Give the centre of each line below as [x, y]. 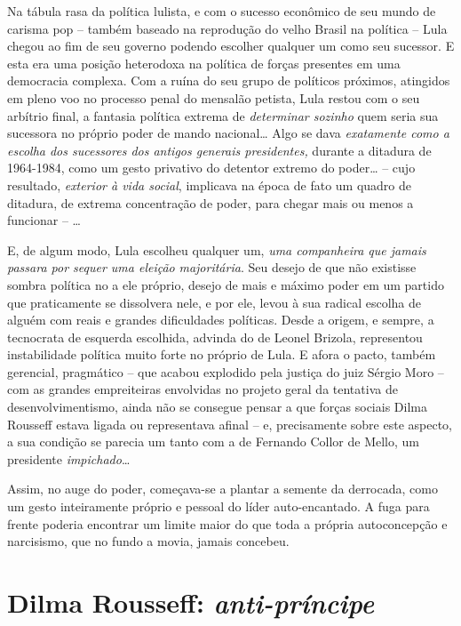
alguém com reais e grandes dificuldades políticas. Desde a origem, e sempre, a [221, 320]
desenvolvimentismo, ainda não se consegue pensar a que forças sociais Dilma [217, 407]
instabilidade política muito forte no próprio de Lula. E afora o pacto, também [222, 354]
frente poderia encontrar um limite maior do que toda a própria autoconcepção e [227, 523]
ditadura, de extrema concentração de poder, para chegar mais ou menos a [211, 202]
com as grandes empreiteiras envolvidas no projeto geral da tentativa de [203, 389]
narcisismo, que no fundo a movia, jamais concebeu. [148, 541]
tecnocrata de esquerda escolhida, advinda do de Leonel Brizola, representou [215, 337]
